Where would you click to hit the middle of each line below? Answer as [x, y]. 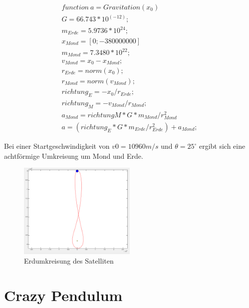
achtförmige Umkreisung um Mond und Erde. [74, 155]
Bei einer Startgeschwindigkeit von [57, 146]
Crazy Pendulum [63, 295]
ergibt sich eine [222, 146]
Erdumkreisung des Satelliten [69, 261]
